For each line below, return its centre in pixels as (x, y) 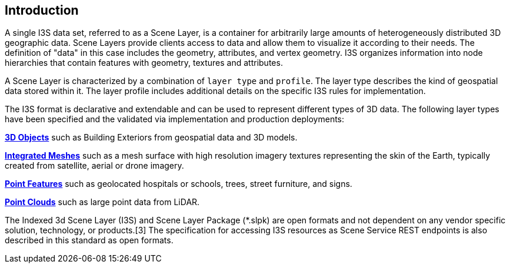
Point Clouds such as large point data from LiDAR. (102, 202)
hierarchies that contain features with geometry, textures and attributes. (144, 63)
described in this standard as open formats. (89, 240)
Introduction (42, 10)
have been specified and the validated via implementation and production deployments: (175, 119)
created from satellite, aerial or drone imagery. (94, 166)
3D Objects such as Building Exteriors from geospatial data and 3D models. (151, 138)
